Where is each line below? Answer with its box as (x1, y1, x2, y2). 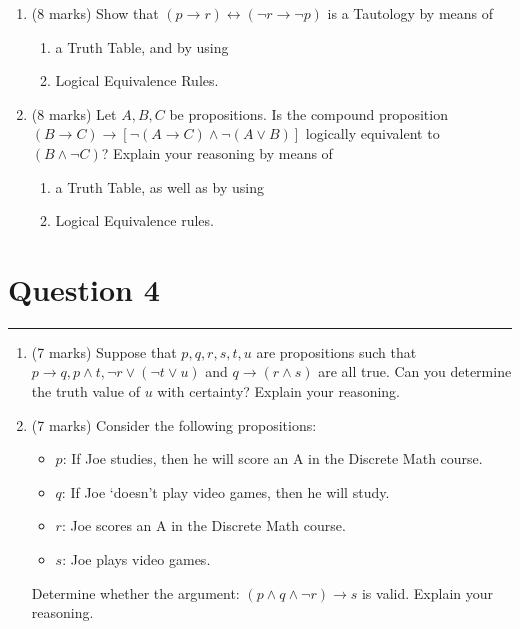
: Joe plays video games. (62, 549, 211, 570)
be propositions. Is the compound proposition (169, 103, 448, 124)
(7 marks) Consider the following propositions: (31, 414, 317, 435)
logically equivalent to (305, 123, 440, 144)
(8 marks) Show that (31, 3, 159, 23)
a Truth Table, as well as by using (55, 176, 264, 197)
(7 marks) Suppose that (31, 341, 177, 362)
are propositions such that (256, 341, 417, 362)
